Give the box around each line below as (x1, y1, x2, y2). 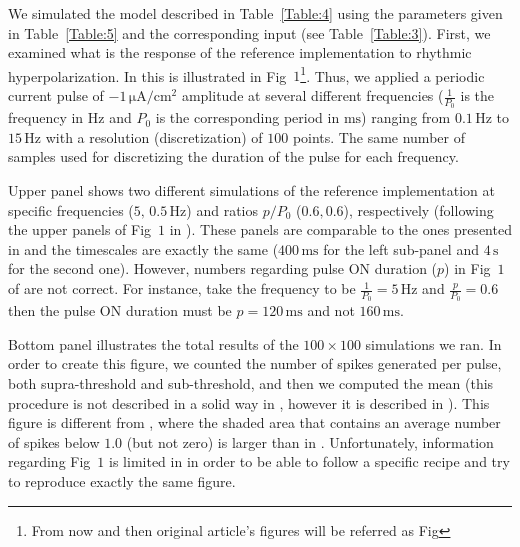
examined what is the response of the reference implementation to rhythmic (8, 42, 472, 63)
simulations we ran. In (365, 333, 502, 354)
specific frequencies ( (8, 199, 134, 220)
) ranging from (361, 107, 451, 128)
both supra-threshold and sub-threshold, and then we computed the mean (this (8, 373, 494, 394)
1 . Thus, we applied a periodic (300, 62, 485, 86)
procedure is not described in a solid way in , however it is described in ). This (8, 392, 490, 413)
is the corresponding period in (155, 107, 340, 128)
